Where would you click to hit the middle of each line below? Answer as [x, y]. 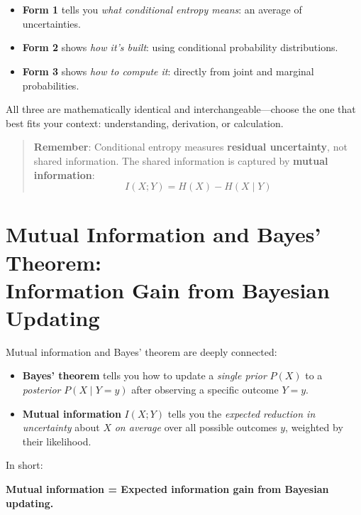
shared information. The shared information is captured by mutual [181, 160]
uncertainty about [61, 427]
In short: [24, 465]
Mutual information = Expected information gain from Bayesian [167, 488]
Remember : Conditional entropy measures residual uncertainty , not [190, 147]
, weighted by [314, 427]
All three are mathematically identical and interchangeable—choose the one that [181, 109]
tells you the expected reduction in [241, 413]
